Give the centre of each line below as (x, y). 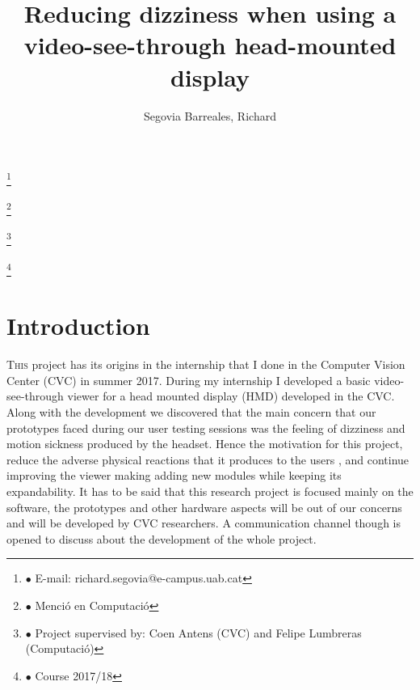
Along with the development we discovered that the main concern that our (191, 412)
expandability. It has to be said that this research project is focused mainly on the (210, 491)
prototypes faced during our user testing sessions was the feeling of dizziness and (206, 428)
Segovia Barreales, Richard (210, 115)
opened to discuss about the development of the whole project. (162, 538)
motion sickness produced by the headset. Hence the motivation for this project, (205, 444)
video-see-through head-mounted (210, 45)
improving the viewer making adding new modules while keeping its (174, 475)
